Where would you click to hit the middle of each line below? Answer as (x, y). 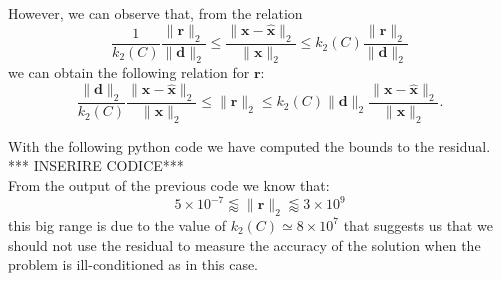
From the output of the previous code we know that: (169, 185)
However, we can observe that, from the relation (155, 13)
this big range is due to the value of (117, 224)
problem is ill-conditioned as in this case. (133, 264)
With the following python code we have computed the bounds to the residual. (249, 145)
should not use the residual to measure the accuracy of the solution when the (244, 244)
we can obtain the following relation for (129, 72)
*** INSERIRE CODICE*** (96, 165)
